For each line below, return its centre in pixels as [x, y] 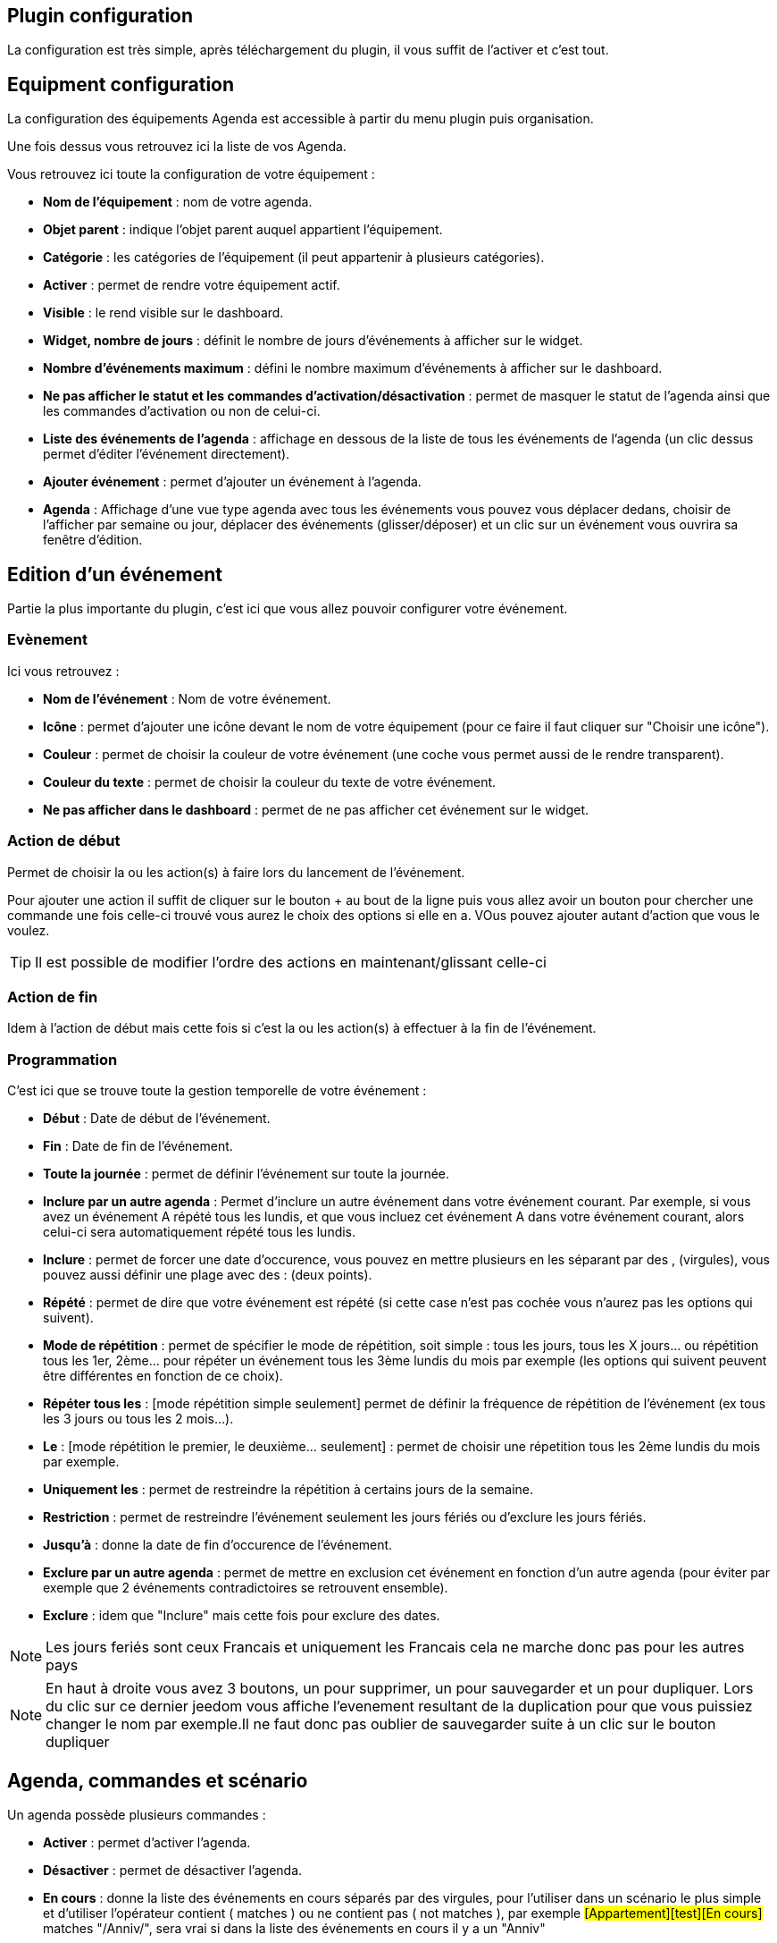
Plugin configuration [100, 16]
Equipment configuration [121, 84]
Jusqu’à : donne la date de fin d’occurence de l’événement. [218, 1545]
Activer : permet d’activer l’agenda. [147, 1842]
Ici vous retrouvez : [63, 671]
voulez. [29, 930]
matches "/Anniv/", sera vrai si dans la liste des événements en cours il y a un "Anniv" [294, 1928]
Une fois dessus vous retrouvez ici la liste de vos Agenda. [177, 147]
